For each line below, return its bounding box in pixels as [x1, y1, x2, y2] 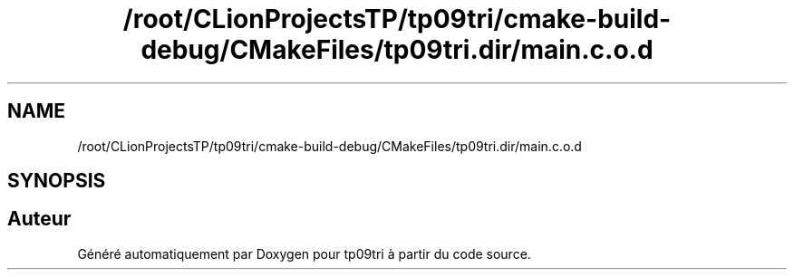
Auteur [7, 207, 72, 231]
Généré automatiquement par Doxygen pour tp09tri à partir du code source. [77, 245, 531, 262]
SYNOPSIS [7, 169, 106, 193]
